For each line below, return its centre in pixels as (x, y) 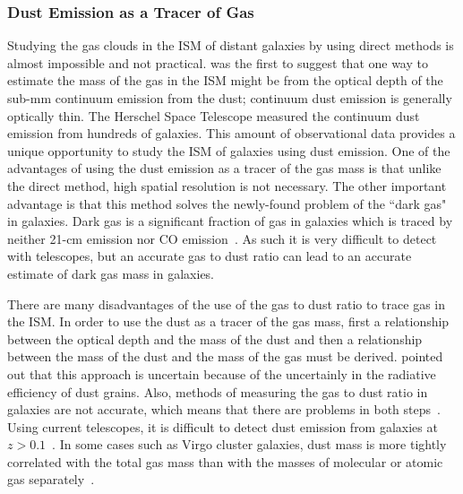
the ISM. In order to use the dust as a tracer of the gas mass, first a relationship (228, 321)
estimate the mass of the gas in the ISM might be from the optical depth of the (225, 80)
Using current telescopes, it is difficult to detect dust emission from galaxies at (223, 426)
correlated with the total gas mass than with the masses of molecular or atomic (225, 461)
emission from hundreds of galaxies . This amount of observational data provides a (231, 133)
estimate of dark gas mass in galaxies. (111, 273)
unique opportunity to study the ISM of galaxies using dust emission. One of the (229, 150)
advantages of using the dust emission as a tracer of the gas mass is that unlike (224, 168)
